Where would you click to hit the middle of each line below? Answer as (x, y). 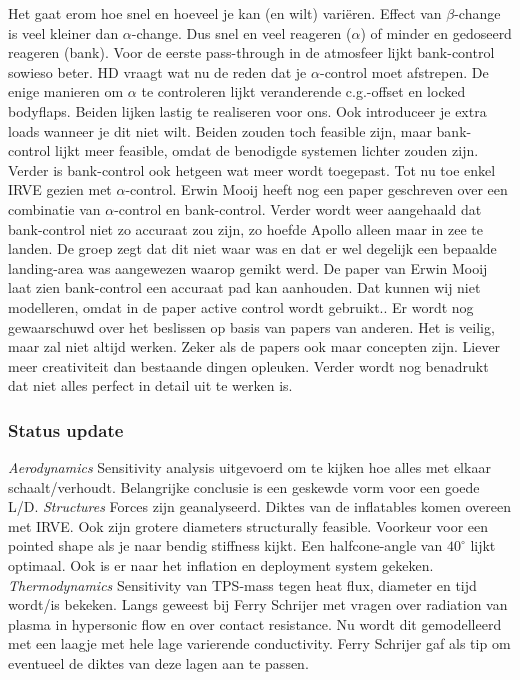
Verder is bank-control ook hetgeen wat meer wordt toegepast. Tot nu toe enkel (252, 169)
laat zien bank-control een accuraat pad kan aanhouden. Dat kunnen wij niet (244, 287)
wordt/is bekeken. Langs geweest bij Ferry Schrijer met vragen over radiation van (258, 604)
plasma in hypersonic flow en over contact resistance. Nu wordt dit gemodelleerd (255, 623)
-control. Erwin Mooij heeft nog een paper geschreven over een (316, 189)
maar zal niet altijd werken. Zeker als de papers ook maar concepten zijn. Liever (254, 346)
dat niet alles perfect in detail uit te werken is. (150, 385)
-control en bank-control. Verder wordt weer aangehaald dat (298, 208)
